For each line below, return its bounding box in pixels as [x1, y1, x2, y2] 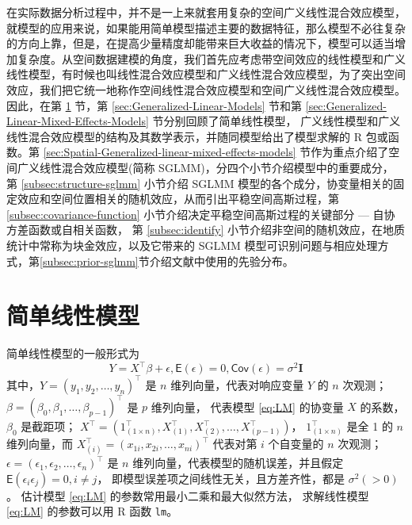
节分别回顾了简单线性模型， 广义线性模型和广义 [152, 113, 401, 129]
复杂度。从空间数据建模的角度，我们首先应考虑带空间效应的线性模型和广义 [17, 50, 406, 67]
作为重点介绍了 [311, 144, 389, 160]
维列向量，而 [6, 435, 73, 452]
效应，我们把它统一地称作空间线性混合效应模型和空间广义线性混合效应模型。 [6, 81, 406, 98]
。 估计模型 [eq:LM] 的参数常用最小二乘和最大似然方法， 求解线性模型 [6, 487, 369, 504]
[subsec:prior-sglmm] [40, 252, 139, 269]
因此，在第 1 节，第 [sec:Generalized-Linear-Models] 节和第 [6, 97, 303, 113]
